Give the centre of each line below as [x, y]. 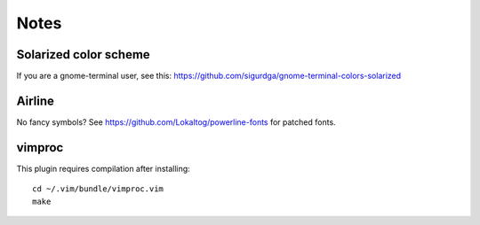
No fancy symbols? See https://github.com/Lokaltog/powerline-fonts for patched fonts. [176, 122]
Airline [36, 101]
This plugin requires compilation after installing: [103, 168]
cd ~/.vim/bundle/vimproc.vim [98, 189]
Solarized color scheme [83, 54]
